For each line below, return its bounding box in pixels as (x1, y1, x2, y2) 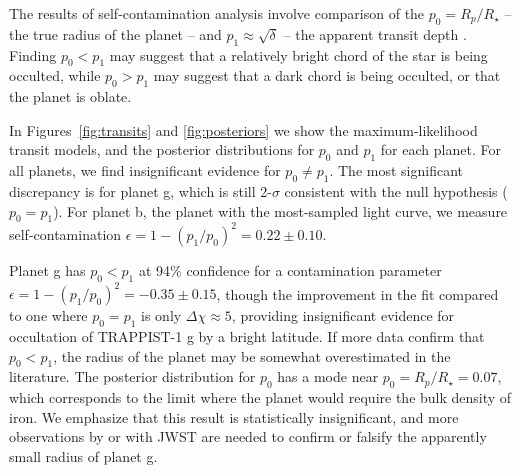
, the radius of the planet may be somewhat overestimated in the (53, 345, 451, 366)
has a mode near (277, 366, 379, 387)
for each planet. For (380, 139, 501, 160)
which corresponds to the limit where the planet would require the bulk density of (9, 387, 512, 408)
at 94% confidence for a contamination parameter (138, 259, 442, 280)
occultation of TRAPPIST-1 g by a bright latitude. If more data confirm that (9, 325, 485, 346)
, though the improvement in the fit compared (216, 283, 499, 304)
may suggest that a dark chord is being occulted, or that (153, 65, 501, 86)
